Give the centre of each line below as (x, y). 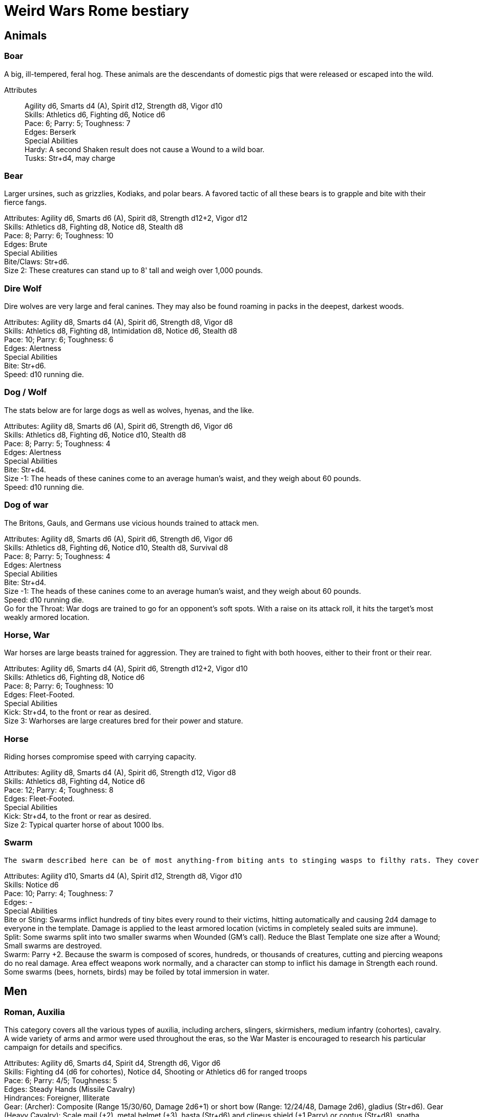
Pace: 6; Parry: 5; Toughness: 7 (78, 123)
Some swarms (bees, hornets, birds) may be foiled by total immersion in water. (137, 971)
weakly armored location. (47, 617)
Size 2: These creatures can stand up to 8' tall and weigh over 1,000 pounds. (134, 271)
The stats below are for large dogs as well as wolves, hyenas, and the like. (129, 410)
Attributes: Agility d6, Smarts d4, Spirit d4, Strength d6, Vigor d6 (112, 1063)
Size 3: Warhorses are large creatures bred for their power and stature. (124, 721)
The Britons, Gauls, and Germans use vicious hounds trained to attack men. (132, 523)
